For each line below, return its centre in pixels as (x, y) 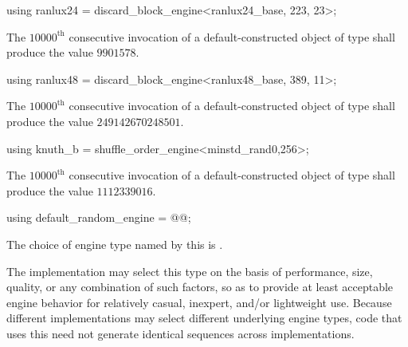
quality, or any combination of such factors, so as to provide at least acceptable (200, 287)
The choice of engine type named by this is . (115, 244)
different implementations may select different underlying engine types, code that (204, 318)
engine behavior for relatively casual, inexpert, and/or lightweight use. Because (199, 302)
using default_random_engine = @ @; (99, 217)
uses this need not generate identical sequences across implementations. (180, 333)
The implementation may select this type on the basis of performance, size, (190, 271)
